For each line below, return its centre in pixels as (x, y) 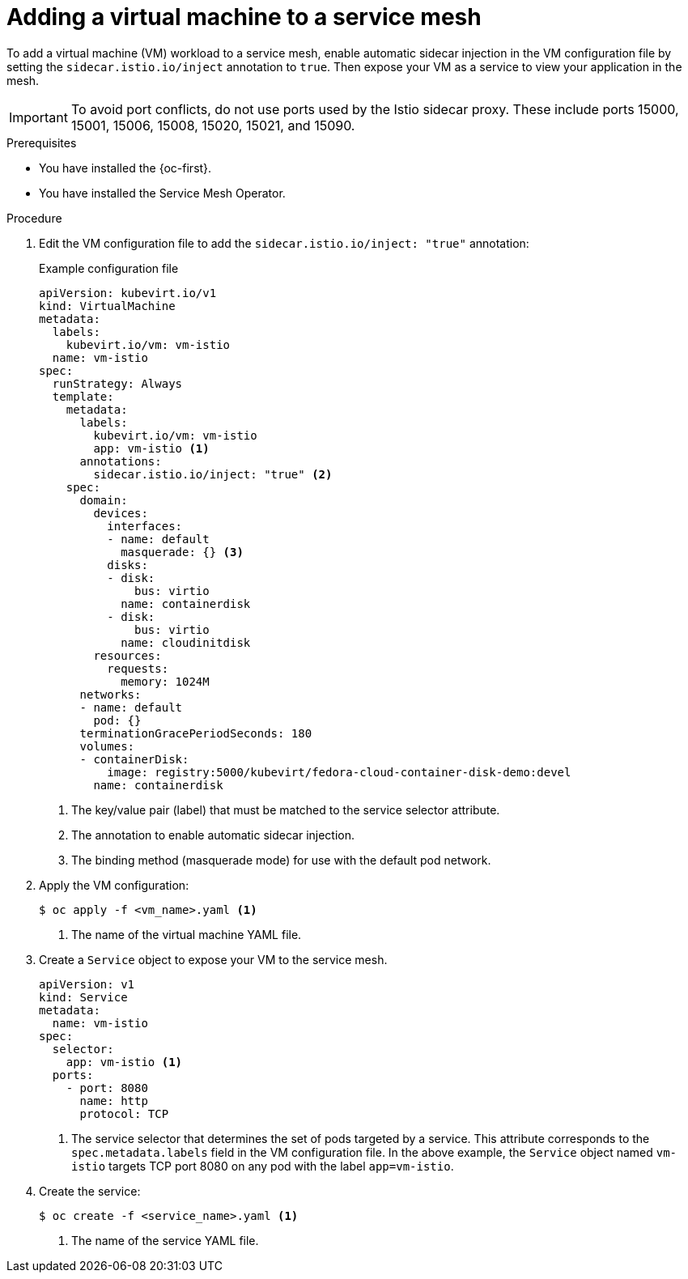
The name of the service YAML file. (165, 1240)
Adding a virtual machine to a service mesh (244, 17)
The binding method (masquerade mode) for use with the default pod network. (281, 860)
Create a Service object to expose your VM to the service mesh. (213, 959)
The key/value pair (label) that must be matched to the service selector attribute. (286, 809)
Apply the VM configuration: (114, 885)
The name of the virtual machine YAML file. (187, 934)
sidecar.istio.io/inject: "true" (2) (213, 474)
